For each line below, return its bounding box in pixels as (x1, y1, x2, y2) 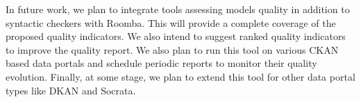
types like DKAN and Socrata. (6, 83, 136, 97)
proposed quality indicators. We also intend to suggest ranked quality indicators (6, 29, 346, 43)
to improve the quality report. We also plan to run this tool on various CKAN (6, 42, 339, 57)
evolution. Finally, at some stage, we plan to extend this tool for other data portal (6, 69, 355, 83)
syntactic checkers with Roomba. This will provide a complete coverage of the (6, 15, 336, 30)
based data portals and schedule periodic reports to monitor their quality (6, 56, 317, 70)
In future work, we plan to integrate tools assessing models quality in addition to (6, 2, 350, 16)
